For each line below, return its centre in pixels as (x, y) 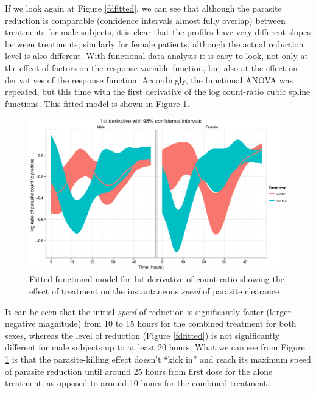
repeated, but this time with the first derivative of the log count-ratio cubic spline (158, 92)
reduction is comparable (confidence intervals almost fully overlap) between (145, 20)
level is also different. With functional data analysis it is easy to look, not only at (156, 56)
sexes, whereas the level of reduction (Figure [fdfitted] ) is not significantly (142, 335)
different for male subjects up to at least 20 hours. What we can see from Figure (155, 347)
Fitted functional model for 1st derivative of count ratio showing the (157, 279)
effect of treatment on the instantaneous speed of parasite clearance (154, 291)
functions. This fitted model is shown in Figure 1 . (97, 103)
